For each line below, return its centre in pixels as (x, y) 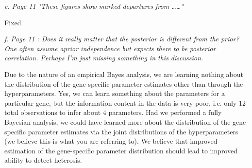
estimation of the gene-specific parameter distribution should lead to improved (121, 150)
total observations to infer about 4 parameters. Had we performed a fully (113, 112)
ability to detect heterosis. (43, 160)
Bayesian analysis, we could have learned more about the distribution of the (118, 121)
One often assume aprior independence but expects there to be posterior (110, 48)
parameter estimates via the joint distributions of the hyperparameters (133, 131)
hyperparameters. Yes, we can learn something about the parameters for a (115, 93)
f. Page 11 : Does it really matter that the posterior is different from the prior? (122, 39)
